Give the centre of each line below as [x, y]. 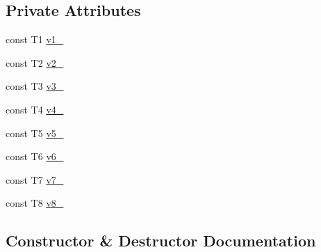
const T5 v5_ [35, 133]
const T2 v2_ [35, 62]
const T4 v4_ [35, 109]
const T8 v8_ [35, 203]
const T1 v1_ [35, 39]
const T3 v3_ [35, 86]
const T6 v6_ [35, 156]
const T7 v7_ [35, 179]
